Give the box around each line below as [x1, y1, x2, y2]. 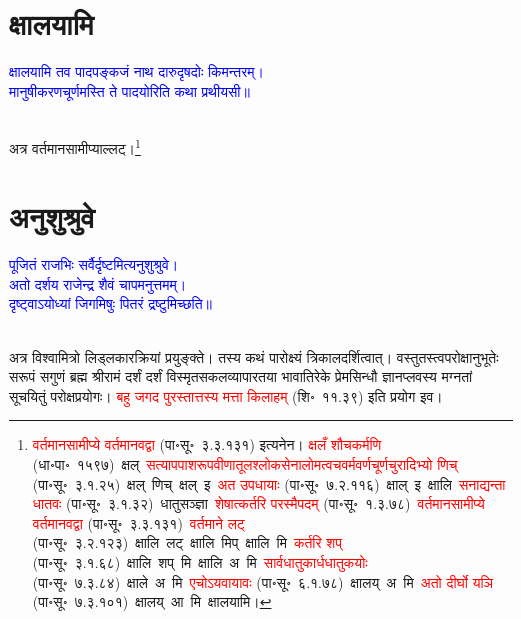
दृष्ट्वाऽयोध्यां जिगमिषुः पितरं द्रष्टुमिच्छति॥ [9, 293, 212, 314]
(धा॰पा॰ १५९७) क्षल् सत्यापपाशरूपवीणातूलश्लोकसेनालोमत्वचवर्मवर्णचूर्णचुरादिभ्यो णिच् [32, 454, 458, 475]
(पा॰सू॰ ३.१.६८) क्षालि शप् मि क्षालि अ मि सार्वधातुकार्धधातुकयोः [32, 552, 368, 572]
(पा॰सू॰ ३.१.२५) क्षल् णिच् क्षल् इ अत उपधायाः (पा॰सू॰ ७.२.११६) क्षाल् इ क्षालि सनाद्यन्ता [32, 473, 506, 494]
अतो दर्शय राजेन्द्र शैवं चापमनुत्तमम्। [9, 273, 187, 294]
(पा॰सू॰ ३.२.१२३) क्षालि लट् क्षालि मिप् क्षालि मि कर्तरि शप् [32, 532, 343, 553]
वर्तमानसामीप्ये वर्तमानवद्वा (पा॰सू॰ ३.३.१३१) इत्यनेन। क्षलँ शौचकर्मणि [32, 434, 382, 455]
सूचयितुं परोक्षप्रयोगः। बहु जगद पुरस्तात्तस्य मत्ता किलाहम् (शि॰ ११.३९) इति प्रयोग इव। [9, 385, 443, 406]
